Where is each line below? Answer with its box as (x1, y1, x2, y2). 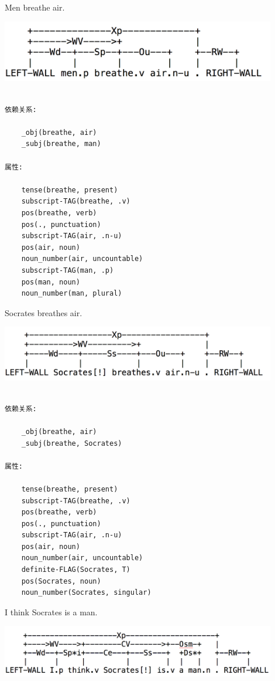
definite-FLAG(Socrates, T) (21, 565, 130, 574)
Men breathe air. (5, 1, 65, 13)
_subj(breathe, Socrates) (21, 439, 122, 448)
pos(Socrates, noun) (21, 577, 101, 585)
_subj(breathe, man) (21, 140, 101, 148)
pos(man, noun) (21, 277, 80, 286)
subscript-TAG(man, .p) (21, 266, 114, 275)
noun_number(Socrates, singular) (21, 588, 152, 597)
